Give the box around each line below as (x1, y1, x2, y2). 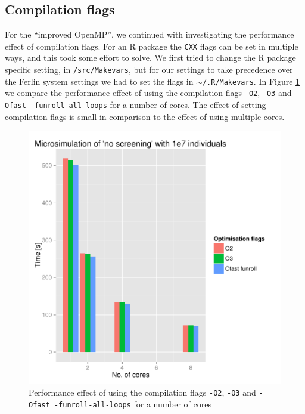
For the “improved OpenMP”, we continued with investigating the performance (5, 28, 294, 41)
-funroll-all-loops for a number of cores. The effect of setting (30, 98, 266, 111)
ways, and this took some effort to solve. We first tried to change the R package (5, 51, 296, 64)
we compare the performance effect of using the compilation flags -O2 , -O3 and (5, 86, 292, 99)
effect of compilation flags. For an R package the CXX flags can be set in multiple (5, 39, 298, 52)
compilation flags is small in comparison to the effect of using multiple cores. (5, 110, 285, 122)
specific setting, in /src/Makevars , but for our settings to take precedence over (5, 63, 293, 76)
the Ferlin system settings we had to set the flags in (5, 75, 194, 87)
